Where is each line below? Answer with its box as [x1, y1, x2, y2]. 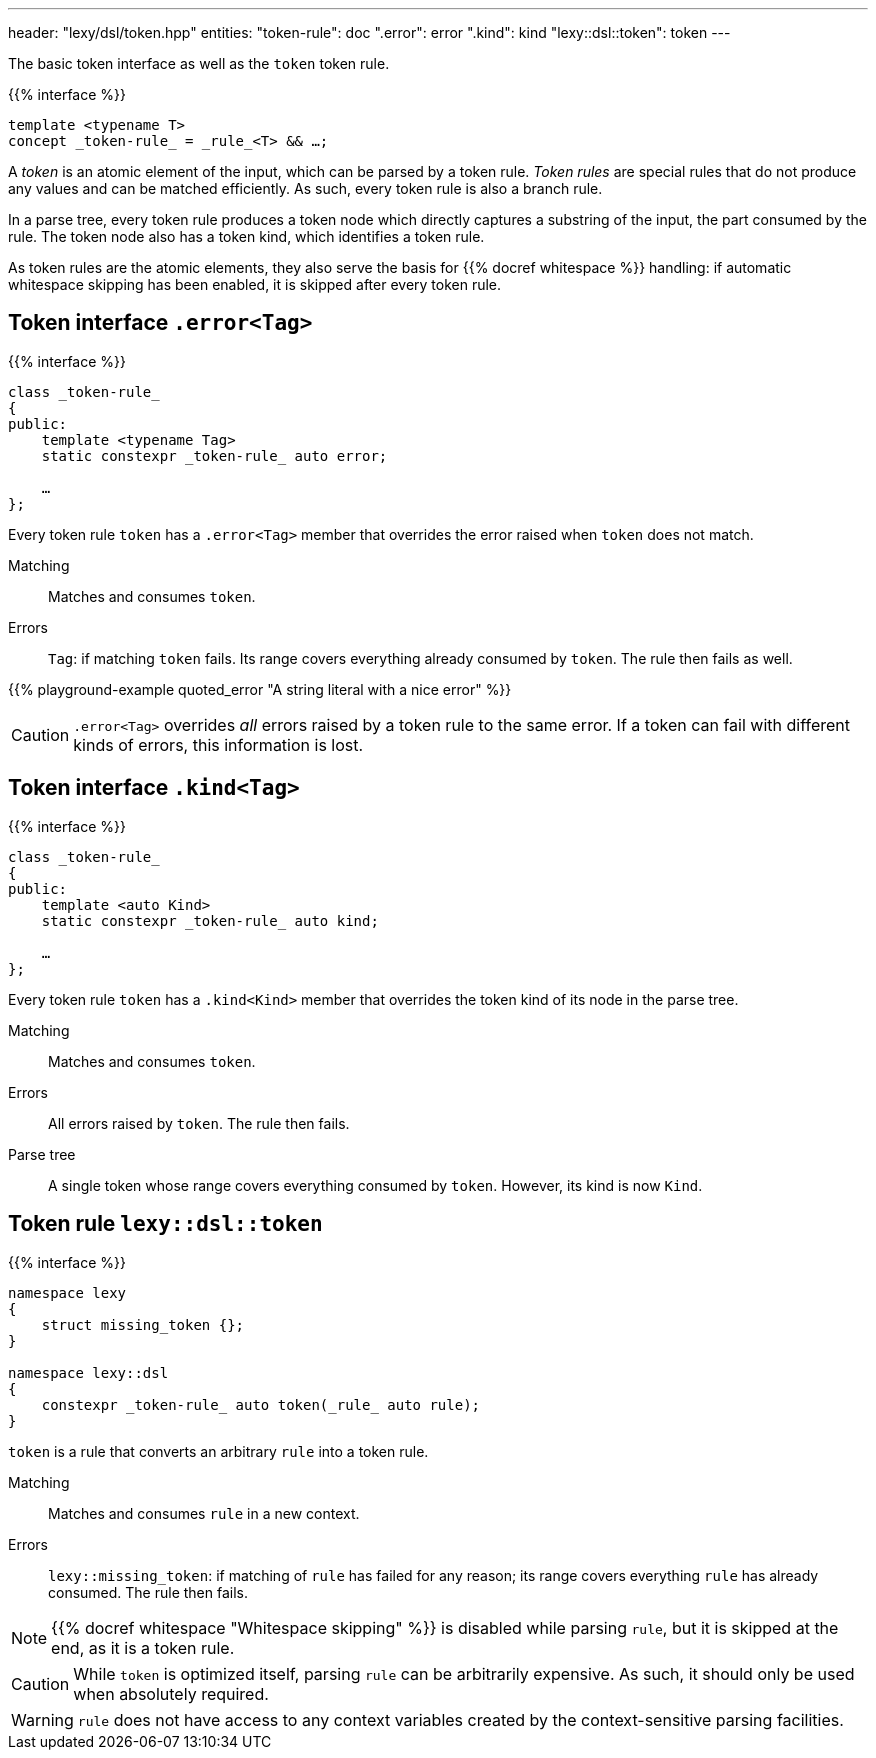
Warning [11, 1709, 74, 1730]
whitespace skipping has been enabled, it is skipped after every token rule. [8, 276, 502, 293]
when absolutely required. [73, 1683, 269, 1704]
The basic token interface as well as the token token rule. [8, 55, 390, 72]
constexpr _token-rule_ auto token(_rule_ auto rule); [41, 1396, 481, 1413]
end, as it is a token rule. [51, 1637, 235, 1658]
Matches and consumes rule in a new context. [48, 1504, 360, 1522]
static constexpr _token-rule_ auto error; [41, 447, 388, 464]
